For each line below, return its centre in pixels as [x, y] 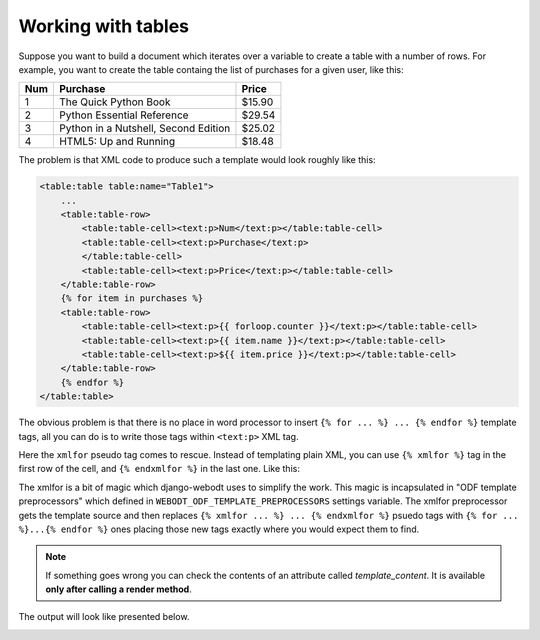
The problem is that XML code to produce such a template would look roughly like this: [197, 160]
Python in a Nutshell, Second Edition [144, 128]
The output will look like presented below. [104, 617]
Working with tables [104, 26]
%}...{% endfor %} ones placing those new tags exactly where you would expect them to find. [219, 529]
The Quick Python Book [114, 102]
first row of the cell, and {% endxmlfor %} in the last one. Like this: [159, 469]
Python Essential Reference [123, 115]
